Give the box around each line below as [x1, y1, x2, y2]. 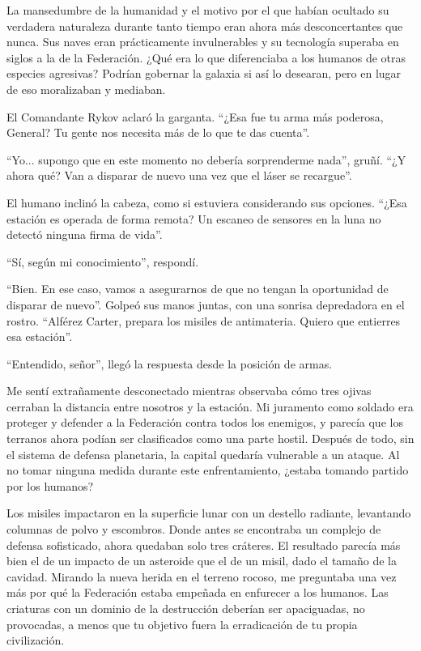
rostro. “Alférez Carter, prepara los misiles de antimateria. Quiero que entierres [6, 312, 401, 329]
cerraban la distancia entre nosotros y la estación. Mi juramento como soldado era [6, 398, 414, 415]
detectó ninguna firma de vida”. [6, 226, 163, 243]
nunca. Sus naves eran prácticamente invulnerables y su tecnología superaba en [6, 33, 399, 50]
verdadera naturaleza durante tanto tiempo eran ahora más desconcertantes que [6, 17, 403, 34]
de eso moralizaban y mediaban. [6, 80, 166, 97]
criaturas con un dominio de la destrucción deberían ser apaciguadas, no [6, 600, 365, 616]
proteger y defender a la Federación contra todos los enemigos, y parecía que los [6, 414, 403, 431]
